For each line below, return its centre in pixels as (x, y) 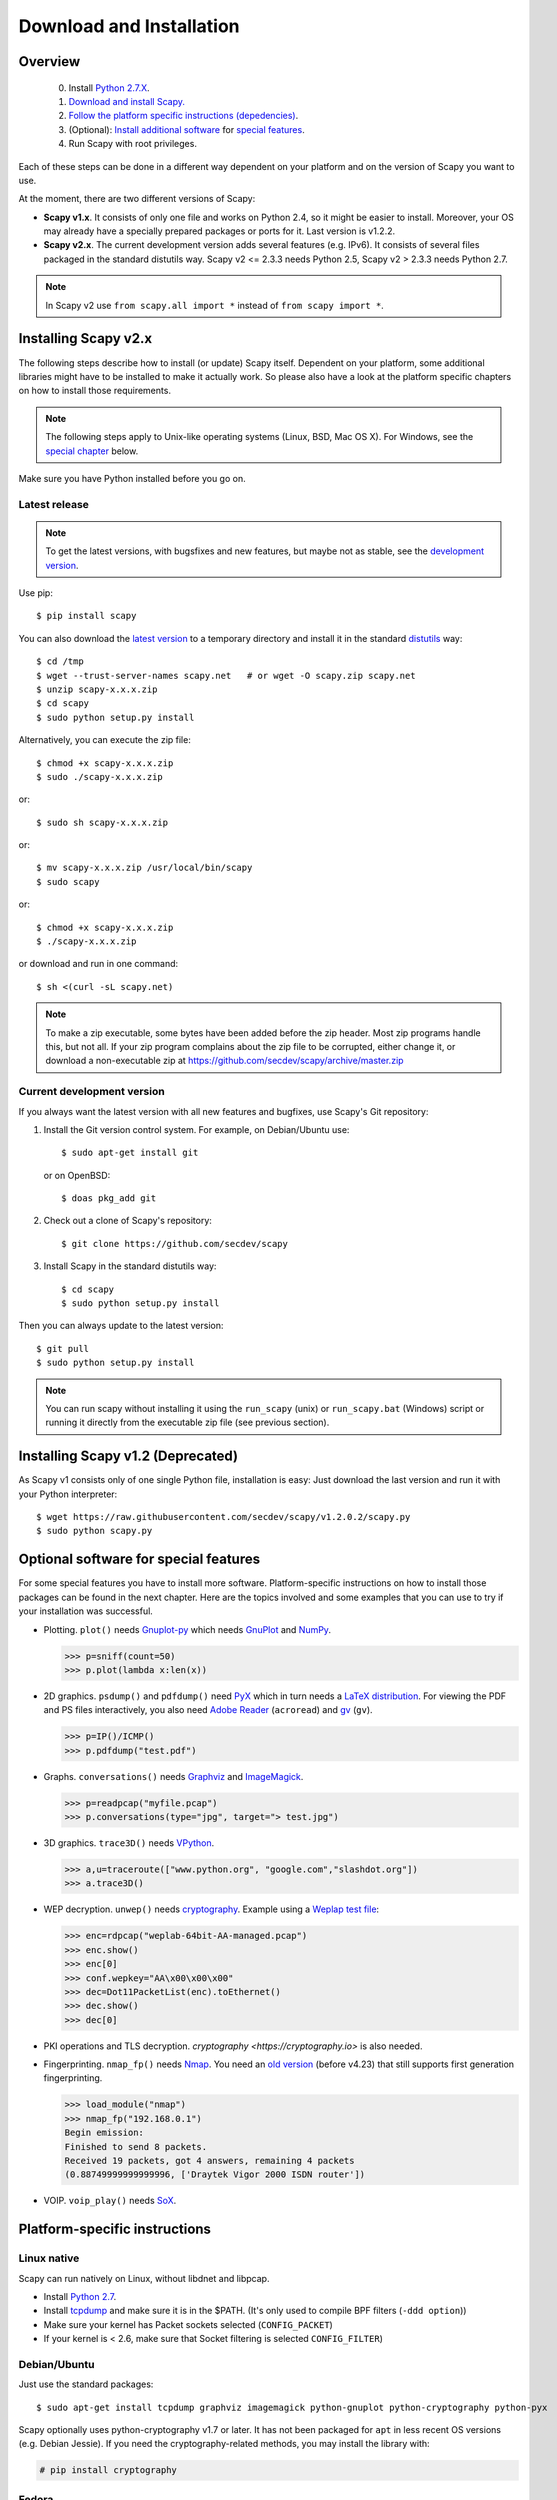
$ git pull (63, 1348)
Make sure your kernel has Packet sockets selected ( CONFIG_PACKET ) (188, 2324)
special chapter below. (92, 451)
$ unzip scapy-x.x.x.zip (97, 689)
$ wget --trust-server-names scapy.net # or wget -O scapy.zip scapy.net (226, 675)
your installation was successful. (86, 1611)
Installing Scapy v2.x (85, 338)
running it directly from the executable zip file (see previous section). (187, 1422)
